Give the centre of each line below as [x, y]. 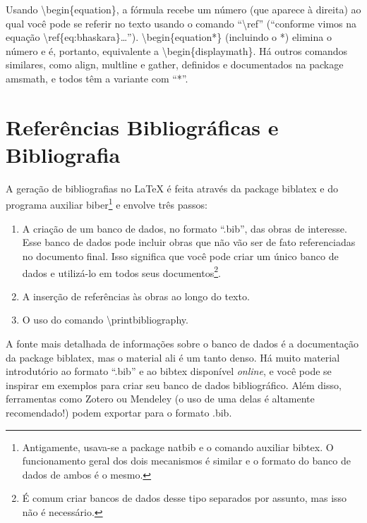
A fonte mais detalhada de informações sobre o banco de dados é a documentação [182, 343]
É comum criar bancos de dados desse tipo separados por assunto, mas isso [185, 498]
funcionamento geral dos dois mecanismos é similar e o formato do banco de [186, 461]
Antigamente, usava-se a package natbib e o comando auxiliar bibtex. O [178, 447]
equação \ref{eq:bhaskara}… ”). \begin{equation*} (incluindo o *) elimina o [169, 37]
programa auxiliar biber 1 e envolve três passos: [107, 204]
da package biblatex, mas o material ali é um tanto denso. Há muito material [173, 357]
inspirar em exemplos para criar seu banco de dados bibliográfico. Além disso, [174, 384]
